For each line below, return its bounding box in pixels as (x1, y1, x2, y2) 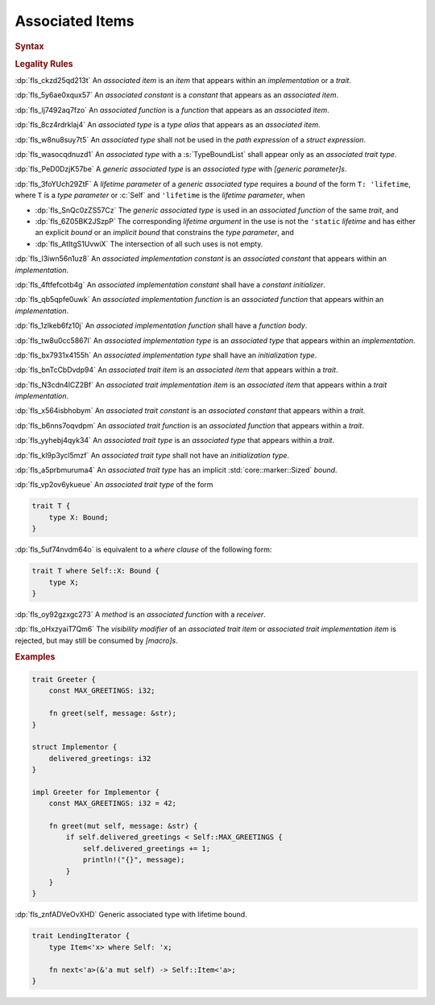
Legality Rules (14, 58, 73, 69)
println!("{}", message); (82, 855, 185, 865)
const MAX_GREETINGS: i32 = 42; (48, 799, 177, 809)
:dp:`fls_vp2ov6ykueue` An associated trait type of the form (14, 480, 213, 490)
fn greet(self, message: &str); (48, 709, 177, 718)
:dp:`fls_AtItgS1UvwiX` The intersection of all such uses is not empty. (35, 238, 263, 249)
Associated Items (14, 12, 135, 30)
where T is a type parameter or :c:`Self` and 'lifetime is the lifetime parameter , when (14, 190, 305, 201)
